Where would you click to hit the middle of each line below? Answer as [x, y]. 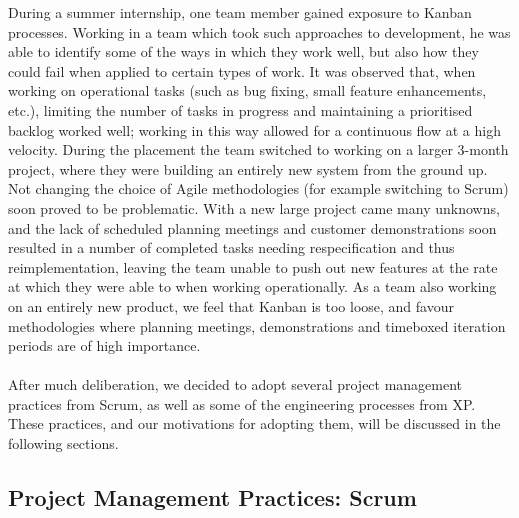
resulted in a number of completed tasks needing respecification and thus [231, 247]
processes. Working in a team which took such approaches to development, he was [259, 31]
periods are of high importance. [104, 345]
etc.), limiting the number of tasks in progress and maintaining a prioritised [240, 109]
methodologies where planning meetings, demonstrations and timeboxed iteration [257, 325]
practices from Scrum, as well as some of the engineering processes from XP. [242, 403]
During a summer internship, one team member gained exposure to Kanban [240, 12]
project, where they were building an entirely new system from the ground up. [248, 168]
